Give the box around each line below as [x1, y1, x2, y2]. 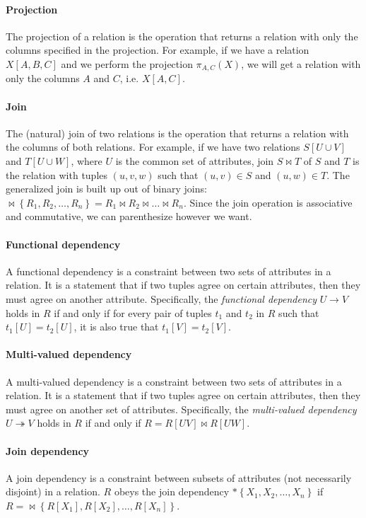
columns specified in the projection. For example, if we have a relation [6, 42, 309, 57]
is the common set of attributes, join [115, 154, 274, 168]
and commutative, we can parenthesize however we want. [6, 209, 252, 224]
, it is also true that [73, 319, 159, 334]
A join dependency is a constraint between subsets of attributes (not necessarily [6, 470, 352, 485]
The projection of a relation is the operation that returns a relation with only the [6, 28, 358, 43]
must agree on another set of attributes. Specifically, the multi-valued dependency [6, 401, 357, 416]
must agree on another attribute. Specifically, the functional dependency [6, 291, 317, 306]
